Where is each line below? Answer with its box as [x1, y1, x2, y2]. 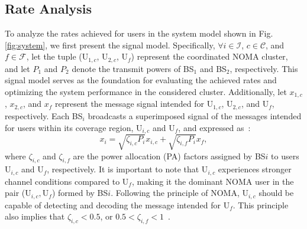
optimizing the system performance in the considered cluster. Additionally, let [5, 86, 287, 98]
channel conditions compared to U [5, 175, 129, 187]
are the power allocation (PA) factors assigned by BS [73, 149, 266, 162]
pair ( [5, 187, 25, 199]
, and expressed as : [178, 121, 251, 133]
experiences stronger [218, 163, 292, 175]
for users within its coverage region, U [5, 121, 143, 133]
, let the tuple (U [26, 50, 89, 63]
